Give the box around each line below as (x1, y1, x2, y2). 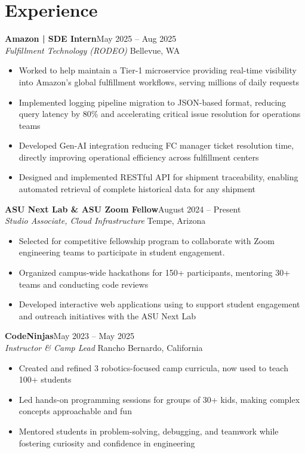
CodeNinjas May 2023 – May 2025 (5, 329, 134, 342)
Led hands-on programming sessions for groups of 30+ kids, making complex (19, 393, 300, 405)
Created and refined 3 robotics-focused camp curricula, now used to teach (19, 361, 288, 374)
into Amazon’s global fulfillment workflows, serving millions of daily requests (19, 75, 300, 88)
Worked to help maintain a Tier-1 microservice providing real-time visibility (19, 64, 297, 76)
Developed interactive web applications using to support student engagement (19, 298, 300, 310)
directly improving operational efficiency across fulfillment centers (19, 150, 259, 163)
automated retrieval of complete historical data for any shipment (19, 183, 255, 195)
